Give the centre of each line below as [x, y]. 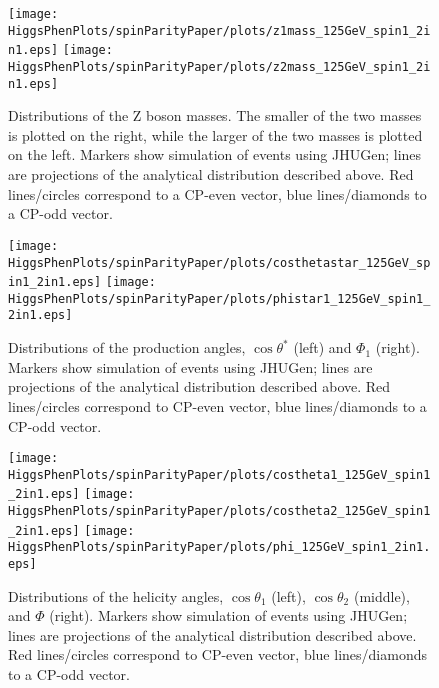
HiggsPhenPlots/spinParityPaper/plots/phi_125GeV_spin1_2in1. [219, 547]
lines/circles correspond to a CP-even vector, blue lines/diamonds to [217, 193]
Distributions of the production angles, [127, 347]
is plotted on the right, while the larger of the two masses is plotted [215, 134]
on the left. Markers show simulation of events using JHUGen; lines [215, 154]
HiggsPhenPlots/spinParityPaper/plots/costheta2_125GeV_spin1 [219, 511]
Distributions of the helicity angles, [116, 595]
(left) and [322, 347]
